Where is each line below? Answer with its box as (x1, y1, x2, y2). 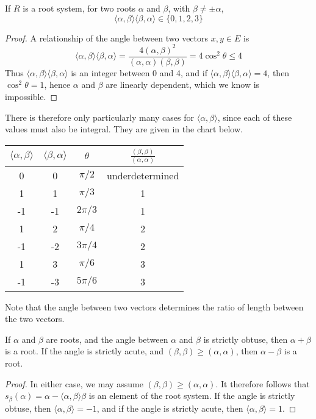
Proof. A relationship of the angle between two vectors (5, 31, 209, 44)
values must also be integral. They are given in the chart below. (5, 123, 243, 135)
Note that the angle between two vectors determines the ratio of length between (5, 300, 304, 313)
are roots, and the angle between (46, 332, 168, 345)
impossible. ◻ (5, 90, 58, 102)
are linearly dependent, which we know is (106, 78, 260, 91)
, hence (44, 78, 71, 91)
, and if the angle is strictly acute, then (96, 401, 243, 414)
